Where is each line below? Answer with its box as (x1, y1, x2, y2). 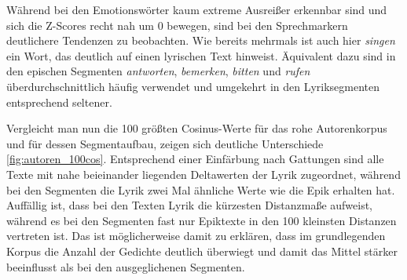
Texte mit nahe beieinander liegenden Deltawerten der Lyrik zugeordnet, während (6, 165, 401, 182)
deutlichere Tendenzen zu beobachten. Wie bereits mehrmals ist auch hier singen (6, 32, 395, 49)
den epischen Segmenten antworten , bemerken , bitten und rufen (6, 63, 310, 79)
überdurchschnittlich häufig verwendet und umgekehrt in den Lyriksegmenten (6, 78, 380, 94)
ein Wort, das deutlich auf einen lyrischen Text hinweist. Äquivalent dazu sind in (6, 47, 396, 64)
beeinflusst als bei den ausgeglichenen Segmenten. (6, 258, 245, 275)
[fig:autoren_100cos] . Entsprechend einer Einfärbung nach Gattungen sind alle (6, 151, 384, 167)
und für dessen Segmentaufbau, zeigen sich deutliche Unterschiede (6, 135, 324, 151)
